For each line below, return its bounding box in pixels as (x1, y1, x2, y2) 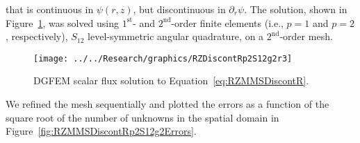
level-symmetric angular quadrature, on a (88, 29, 264, 44)
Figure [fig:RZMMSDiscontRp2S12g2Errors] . (6, 124, 197, 138)
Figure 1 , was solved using (6, 15, 120, 30)
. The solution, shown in (244, 2, 347, 16)
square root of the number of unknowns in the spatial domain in (6, 110, 279, 124)
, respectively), (6, 29, 68, 44)
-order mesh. (279, 29, 333, 44)
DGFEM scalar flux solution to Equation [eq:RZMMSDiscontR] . (33, 73, 309, 88)
